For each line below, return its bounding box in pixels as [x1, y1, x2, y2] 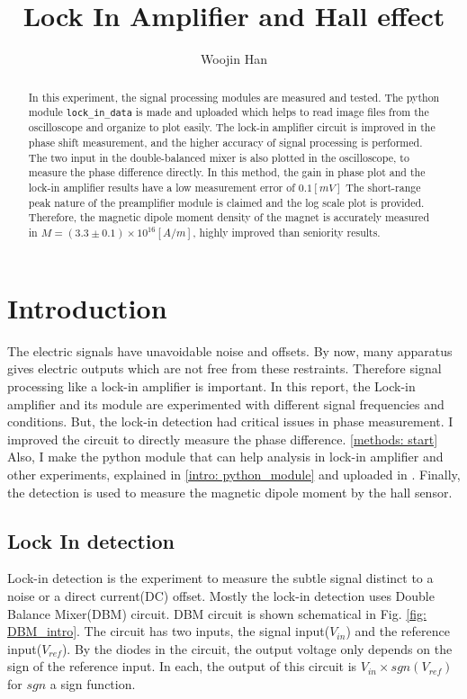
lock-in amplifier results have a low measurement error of [28, 179, 295, 194]
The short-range [346, 179, 421, 194]
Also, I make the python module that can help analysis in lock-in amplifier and [7, 447, 444, 466]
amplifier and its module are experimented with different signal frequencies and [7, 394, 445, 413]
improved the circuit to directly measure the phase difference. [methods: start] [7, 429, 438, 448]
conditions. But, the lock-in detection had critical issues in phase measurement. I [7, 412, 454, 431]
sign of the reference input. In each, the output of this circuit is [7, 657, 357, 676]
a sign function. [49, 674, 136, 693]
